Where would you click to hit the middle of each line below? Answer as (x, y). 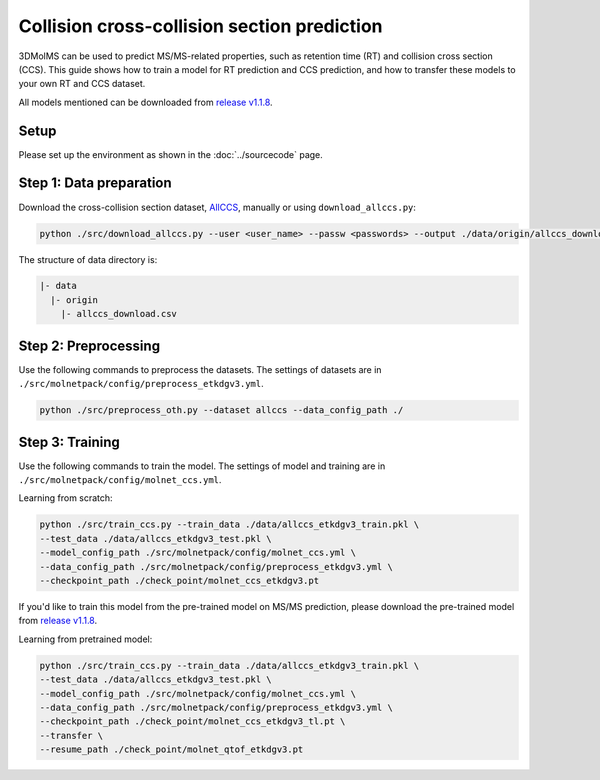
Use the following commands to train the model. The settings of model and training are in (202, 466)
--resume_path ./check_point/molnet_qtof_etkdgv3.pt (171, 749)
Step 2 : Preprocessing (89, 345)
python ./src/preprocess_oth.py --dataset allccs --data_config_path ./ (221, 410)
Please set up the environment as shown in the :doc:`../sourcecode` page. (171, 154)
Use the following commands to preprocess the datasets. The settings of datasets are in (200, 369)
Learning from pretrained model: (85, 639)
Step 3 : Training (69, 441)
